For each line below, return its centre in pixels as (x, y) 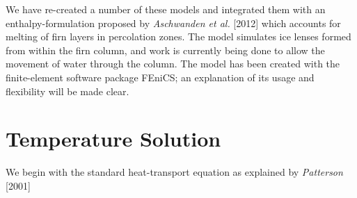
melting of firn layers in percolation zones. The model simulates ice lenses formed (178, 36)
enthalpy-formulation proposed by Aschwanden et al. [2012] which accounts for (173, 23)
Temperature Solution (113, 139)
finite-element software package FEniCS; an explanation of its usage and (160, 77)
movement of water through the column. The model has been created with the (173, 64)
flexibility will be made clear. (68, 91)
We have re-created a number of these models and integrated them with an (166, 9)
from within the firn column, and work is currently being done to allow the (165, 50)
